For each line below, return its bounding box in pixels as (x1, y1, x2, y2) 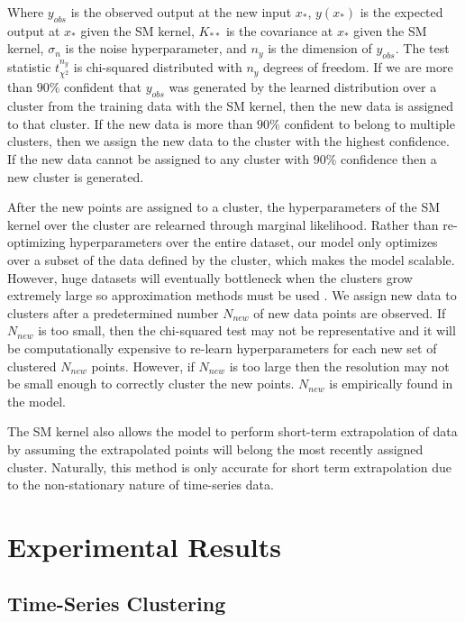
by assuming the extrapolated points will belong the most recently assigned (7, 439, 424, 458)
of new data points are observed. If (253, 303, 446, 322)
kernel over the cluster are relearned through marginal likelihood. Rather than (7, 215, 439, 233)
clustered (7, 356, 57, 375)
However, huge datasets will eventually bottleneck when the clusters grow (7, 268, 413, 287)
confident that (64, 78, 141, 96)
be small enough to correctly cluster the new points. (7, 374, 295, 393)
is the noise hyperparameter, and (65, 39, 247, 58)
